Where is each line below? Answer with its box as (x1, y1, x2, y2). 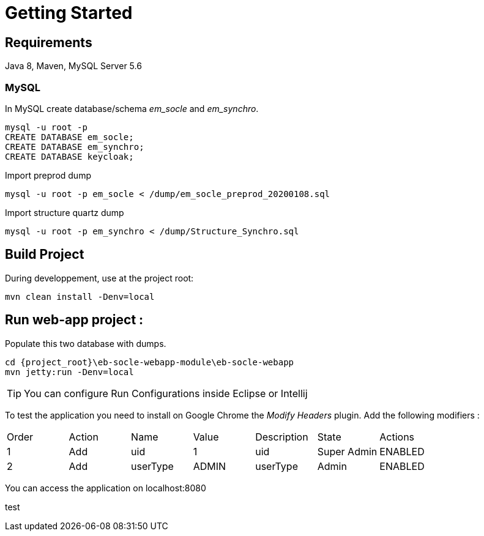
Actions (379, 430, 415, 443)
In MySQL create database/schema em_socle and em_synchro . (5, 103, 259, 114)
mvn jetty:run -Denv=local (5, 367, 134, 377)
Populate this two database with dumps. (5, 338, 166, 349)
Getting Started (5, 2, 133, 23)
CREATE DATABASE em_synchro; (5, 141, 144, 152)
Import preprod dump (5, 169, 91, 181)
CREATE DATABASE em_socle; (5, 132, 134, 142)
